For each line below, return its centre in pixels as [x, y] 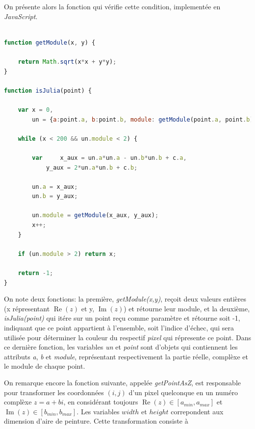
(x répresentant [27, 308]
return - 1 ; [36, 273]
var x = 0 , [36, 110]
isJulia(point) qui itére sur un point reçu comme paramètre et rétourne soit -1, [122, 318]
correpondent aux [197, 411]
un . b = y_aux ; [55, 196]
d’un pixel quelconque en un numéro [183, 392]
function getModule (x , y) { [50, 42]
